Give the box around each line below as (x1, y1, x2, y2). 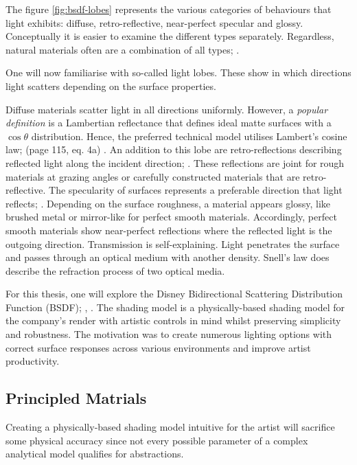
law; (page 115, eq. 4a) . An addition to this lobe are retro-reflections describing (5, 142, 342, 157)
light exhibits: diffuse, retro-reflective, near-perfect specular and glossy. (5, 15, 303, 30)
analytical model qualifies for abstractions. (5, 446, 184, 461)
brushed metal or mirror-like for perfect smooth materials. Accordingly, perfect (5, 209, 337, 224)
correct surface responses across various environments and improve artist (5, 340, 311, 354)
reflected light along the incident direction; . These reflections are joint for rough (5, 155, 345, 170)
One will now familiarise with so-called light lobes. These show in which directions (5, 65, 352, 80)
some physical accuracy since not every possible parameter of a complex (5, 433, 308, 447)
